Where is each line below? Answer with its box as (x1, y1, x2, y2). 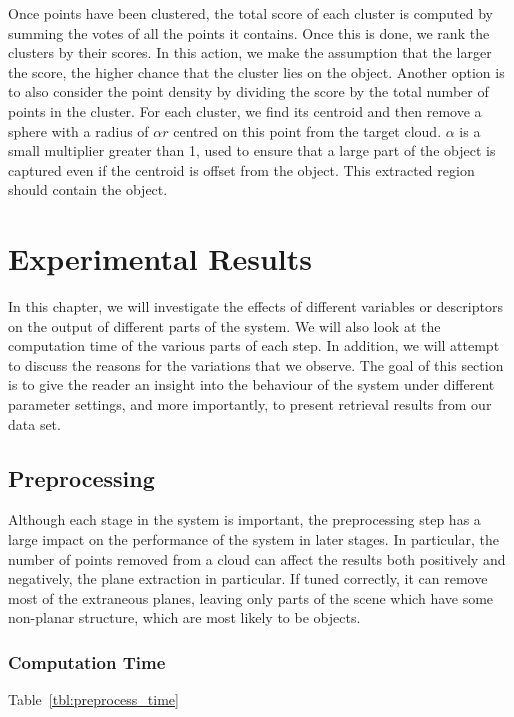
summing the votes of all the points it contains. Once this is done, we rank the (8, 22, 490, 43)
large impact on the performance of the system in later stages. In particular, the (8, 529, 499, 550)
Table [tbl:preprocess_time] (8, 689, 179, 710)
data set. (8, 413, 61, 434)
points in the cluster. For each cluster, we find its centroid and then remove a (8, 100, 482, 121)
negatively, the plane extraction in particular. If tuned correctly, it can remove (8, 568, 488, 589)
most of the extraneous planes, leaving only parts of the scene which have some (8, 587, 494, 608)
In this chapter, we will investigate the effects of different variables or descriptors (8, 296, 503, 317)
